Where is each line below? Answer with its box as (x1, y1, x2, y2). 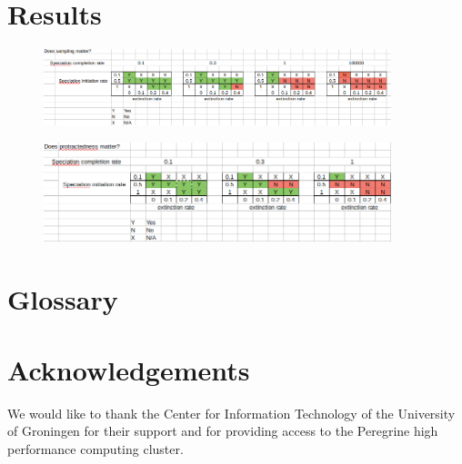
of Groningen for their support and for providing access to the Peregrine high (7, 421, 438, 440)
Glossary (7, 280, 118, 317)
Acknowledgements (7, 350, 250, 388)
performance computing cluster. (7, 439, 184, 459)
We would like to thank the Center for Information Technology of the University (7, 403, 456, 422)
